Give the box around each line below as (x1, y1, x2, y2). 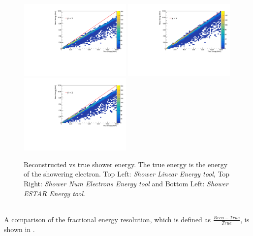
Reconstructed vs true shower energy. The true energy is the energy (24, 159, 228, 169)
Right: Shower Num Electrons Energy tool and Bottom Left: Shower (24, 178, 228, 188)
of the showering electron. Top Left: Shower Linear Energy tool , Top (24, 169, 230, 179)
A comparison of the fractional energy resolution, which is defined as (4, 214, 211, 224)
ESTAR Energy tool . (24, 188, 85, 198)
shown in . (4, 224, 35, 234)
